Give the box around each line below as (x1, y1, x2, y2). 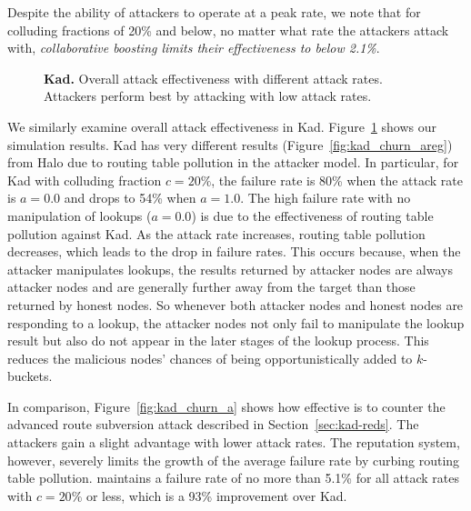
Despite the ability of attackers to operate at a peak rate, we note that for (7, 3, 421, 21)
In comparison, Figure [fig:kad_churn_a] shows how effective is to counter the (7, 396, 446, 416)
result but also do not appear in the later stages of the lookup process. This (7, 331, 429, 350)
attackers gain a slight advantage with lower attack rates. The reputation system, (7, 433, 460, 452)
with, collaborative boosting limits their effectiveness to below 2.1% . (7, 38, 380, 57)
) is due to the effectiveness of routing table (191, 205, 434, 225)
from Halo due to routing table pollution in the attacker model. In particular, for (7, 153, 459, 172)
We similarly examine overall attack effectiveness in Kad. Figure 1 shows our (7, 116, 437, 135)
